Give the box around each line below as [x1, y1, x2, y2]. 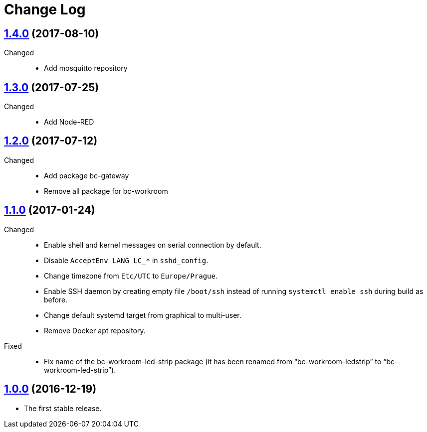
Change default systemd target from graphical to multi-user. [44, 310, 241, 319]
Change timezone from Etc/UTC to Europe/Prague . [44, 271, 217, 280]
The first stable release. [24, 404, 102, 413]
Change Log [4, 1, 86, 18]
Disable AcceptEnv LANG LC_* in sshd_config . [44, 256, 209, 265]
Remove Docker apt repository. [44, 326, 146, 335]
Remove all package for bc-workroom [44, 186, 168, 195]
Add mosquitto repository [44, 64, 128, 73]
